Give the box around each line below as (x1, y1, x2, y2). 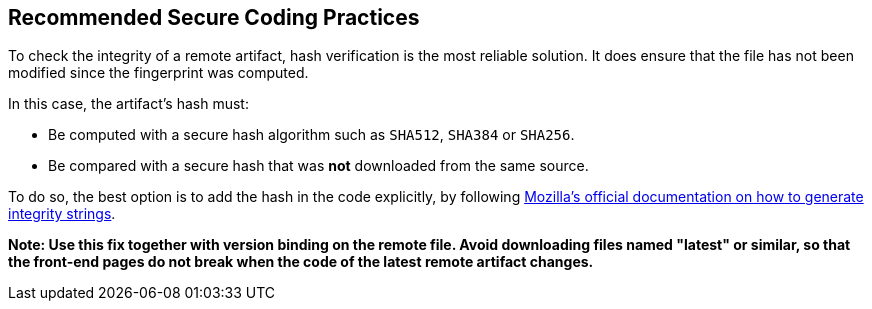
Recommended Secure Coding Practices (8, 5, 420, 30)
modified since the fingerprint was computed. (8, 64, 309, 82)
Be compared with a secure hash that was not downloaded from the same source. (48, 157, 589, 175)
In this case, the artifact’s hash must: (8, 95, 249, 113)
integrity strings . (8, 205, 116, 223)
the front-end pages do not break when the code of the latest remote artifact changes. (8, 253, 594, 271)
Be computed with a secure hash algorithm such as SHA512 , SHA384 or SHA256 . (48, 126, 575, 144)
